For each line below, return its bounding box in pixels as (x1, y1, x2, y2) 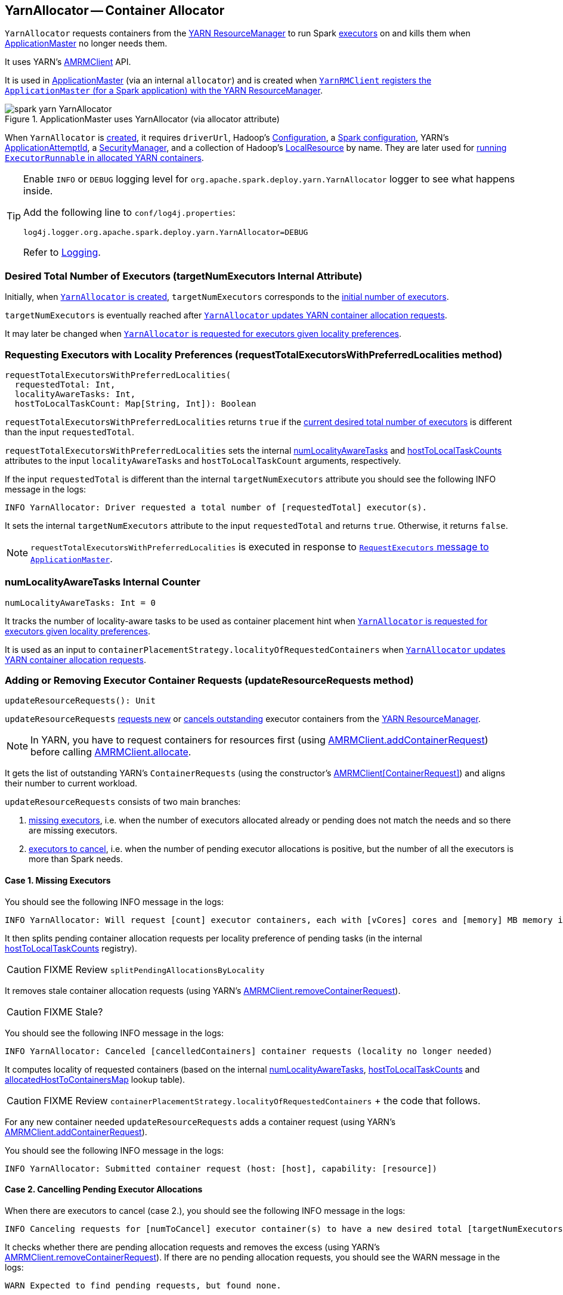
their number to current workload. (5, 778, 138, 789)
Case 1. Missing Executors (5, 875, 111, 886)
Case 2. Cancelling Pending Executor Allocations (5, 1184, 203, 1195)
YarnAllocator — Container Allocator (5, 3, 225, 18)
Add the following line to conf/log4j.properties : (23, 206, 236, 219)
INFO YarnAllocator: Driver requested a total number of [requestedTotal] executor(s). (5, 502, 428, 512)
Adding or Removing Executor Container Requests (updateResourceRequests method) (5, 674, 414, 687)
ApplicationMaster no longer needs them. (5, 38, 168, 49)
